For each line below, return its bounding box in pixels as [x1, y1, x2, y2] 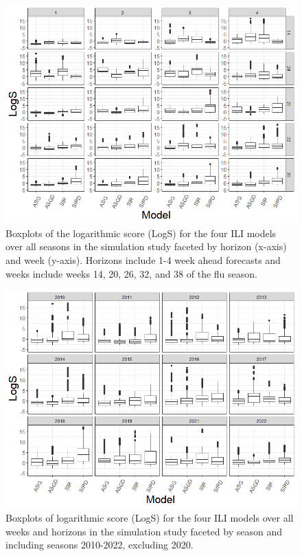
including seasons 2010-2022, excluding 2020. [5, 537, 194, 552]
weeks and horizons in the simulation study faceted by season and [5, 524, 282, 538]
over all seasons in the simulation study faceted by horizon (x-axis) [5, 239, 287, 254]
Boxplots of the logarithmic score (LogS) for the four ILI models [5, 225, 277, 240]
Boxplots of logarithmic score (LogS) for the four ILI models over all [5, 510, 294, 524]
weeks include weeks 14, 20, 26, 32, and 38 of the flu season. [5, 266, 257, 280]
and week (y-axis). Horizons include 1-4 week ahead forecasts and [5, 252, 281, 267]
